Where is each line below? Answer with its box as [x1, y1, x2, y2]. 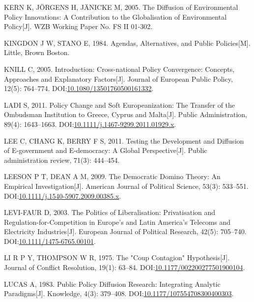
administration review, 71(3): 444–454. [4, 154, 120, 165]
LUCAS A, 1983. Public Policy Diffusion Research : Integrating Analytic [4, 278, 221, 289]
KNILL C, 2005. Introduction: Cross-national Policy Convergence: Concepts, [4, 63, 235, 74]
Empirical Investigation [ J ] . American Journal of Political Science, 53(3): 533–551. [4, 181, 249, 191]
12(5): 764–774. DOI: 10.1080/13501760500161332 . [4, 83, 154, 93]
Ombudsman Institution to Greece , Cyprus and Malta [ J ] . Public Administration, [4, 109, 247, 120]
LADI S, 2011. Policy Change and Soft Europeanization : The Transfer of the [4, 99, 235, 110]
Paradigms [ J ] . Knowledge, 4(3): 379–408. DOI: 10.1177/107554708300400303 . [4, 288, 234, 299]
